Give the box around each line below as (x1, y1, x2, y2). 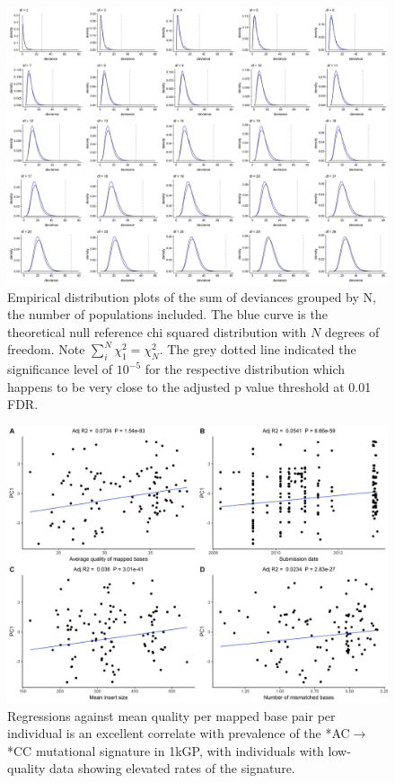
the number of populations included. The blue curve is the (7, 305, 328, 324)
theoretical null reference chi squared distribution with (7, 322, 307, 341)
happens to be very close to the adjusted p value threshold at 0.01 (7, 377, 372, 396)
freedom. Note (7, 340, 85, 359)
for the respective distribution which (145, 360, 346, 378)
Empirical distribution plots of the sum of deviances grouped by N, (7, 287, 376, 306)
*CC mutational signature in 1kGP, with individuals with (7, 741, 324, 760)
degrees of (324, 322, 380, 341)
